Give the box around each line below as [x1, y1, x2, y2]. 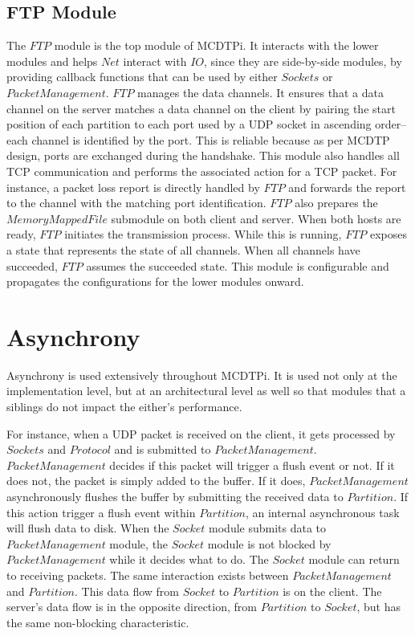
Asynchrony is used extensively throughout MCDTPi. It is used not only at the [6, 366, 397, 383]
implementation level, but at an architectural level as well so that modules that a [6, 382, 406, 399]
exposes [369, 226, 408, 243]
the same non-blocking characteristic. [6, 614, 189, 630]
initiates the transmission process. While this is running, [64, 226, 342, 243]
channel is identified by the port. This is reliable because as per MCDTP [31, 131, 390, 148]
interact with [123, 52, 187, 69]
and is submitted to [114, 441, 211, 458]
